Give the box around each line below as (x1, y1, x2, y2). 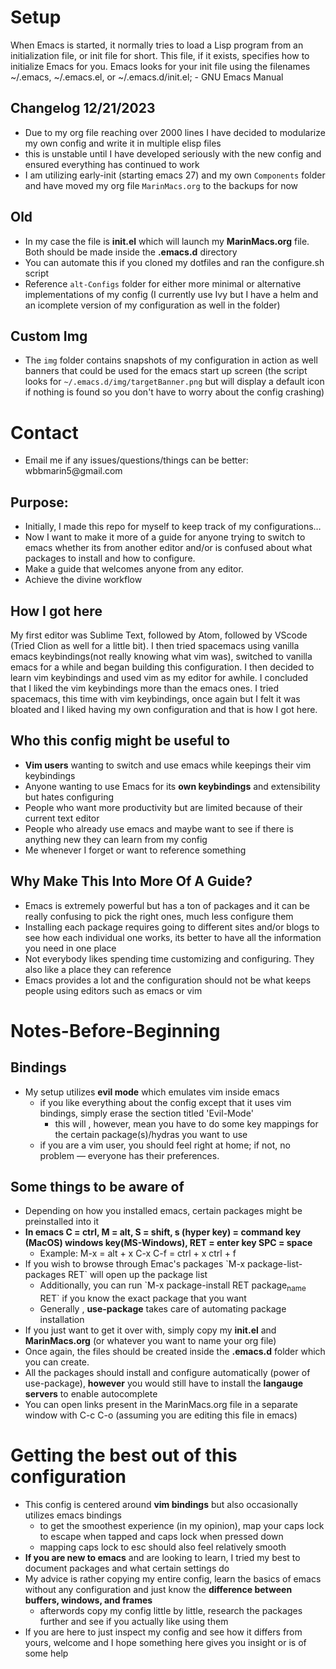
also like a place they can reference (24, 963, 172, 975)
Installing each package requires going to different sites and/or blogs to (24, 921, 320, 933)
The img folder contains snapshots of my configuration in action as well (24, 354, 318, 366)
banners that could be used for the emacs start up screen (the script (24, 365, 308, 377)
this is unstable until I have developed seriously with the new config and (24, 147, 322, 160)
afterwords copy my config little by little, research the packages (39, 1605, 303, 1617)
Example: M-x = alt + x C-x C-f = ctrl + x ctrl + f (39, 1247, 237, 1260)
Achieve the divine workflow (24, 574, 143, 586)
